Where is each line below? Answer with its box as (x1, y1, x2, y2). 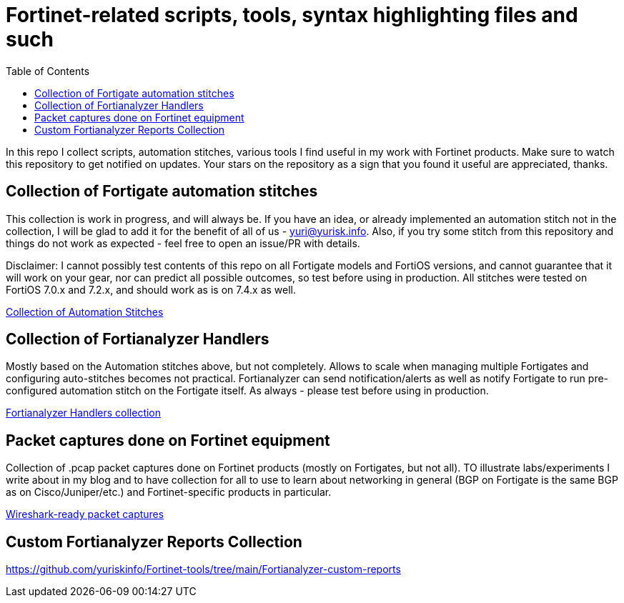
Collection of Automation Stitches (6, 305, 164, 318)
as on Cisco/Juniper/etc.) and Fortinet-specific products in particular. (6, 486, 332, 499)
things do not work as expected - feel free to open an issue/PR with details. (6, 236, 360, 249)
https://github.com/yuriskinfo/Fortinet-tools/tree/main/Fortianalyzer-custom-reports (6, 563, 401, 576)
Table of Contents (6, 64, 90, 77)
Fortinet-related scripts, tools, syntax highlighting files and (6, 3, 578, 27)
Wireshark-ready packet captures (6, 508, 164, 521)
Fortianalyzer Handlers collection (6, 407, 162, 419)
